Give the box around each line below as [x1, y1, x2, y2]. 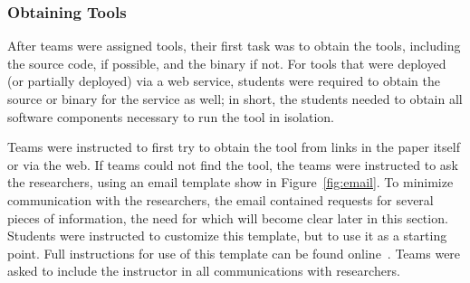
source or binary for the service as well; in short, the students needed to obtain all [7, 90, 463, 108]
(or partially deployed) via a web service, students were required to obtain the [7, 71, 441, 90]
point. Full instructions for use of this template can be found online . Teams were [7, 243, 461, 262]
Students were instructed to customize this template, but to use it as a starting [7, 226, 447, 245]
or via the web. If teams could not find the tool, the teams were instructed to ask [7, 155, 458, 174]
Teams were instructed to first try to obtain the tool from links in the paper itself [7, 137, 460, 156]
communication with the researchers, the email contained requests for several [7, 190, 434, 209]
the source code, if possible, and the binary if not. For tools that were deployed [7, 53, 446, 72]
